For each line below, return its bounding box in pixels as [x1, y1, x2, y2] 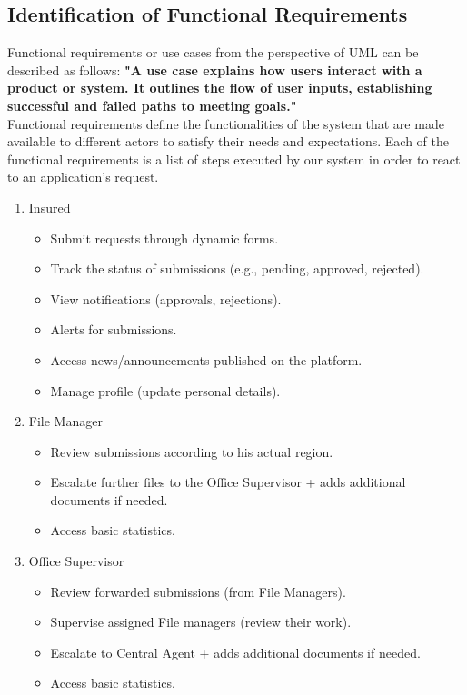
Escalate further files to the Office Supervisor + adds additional [50, 472, 406, 491]
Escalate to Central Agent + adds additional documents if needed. [50, 642, 421, 661]
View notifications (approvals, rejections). [50, 289, 282, 308]
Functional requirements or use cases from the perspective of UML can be [7, 43, 419, 62]
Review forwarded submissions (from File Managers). [50, 581, 346, 601]
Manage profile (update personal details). [50, 381, 281, 400]
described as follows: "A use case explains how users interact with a [7, 60, 422, 79]
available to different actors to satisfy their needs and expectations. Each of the [7, 132, 450, 151]
